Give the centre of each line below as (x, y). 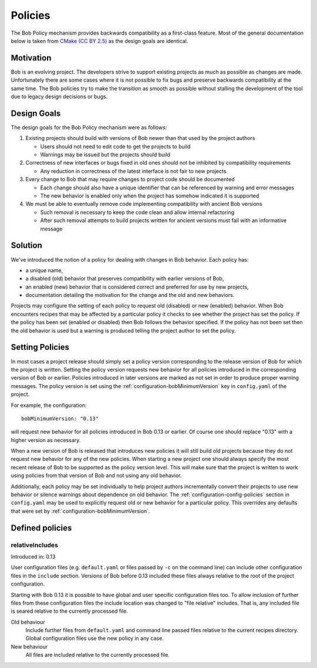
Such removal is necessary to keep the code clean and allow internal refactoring (137, 212)
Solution (26, 246)
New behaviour (29, 646)
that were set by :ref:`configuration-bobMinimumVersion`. (80, 511)
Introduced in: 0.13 (33, 556)
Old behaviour (28, 622)
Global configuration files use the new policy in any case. (95, 639)
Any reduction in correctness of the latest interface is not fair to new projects (133, 171)
